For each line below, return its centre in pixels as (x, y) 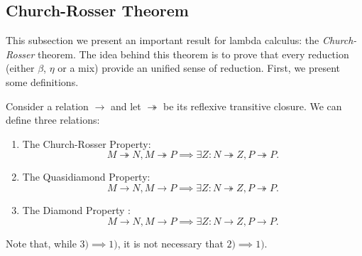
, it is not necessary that (170, 243)
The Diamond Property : (76, 209)
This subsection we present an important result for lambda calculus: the (163, 40)
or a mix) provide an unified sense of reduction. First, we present (199, 68)
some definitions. (42, 81)
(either (20, 68)
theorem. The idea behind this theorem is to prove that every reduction (193, 54)
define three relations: (53, 120)
